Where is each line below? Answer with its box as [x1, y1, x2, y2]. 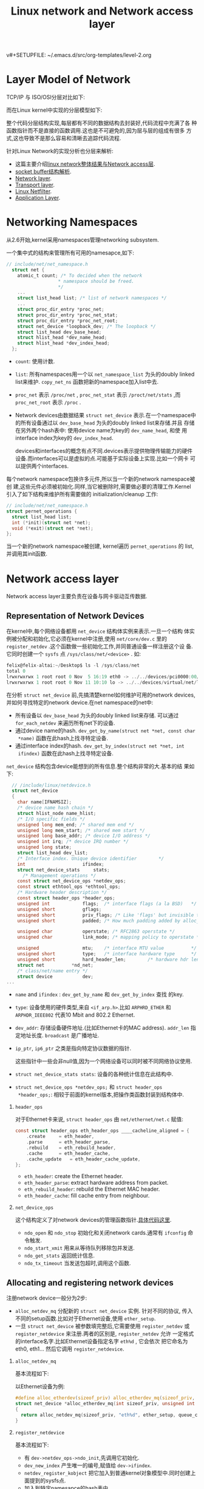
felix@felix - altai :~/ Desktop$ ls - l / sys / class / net [6, 663, 140, 669]
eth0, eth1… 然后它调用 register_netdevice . [15, 1345, 124, 1352]
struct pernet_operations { [6, 508, 78, 514]
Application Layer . [15, 194, 61, 202]
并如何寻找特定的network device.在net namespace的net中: [6, 698, 154, 706]
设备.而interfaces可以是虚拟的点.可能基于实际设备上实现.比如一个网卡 [15, 455, 189, 462]
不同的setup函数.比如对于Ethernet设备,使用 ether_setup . [15, 1315, 156, 1322]
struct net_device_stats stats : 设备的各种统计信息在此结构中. [15, 1071, 174, 1078]
